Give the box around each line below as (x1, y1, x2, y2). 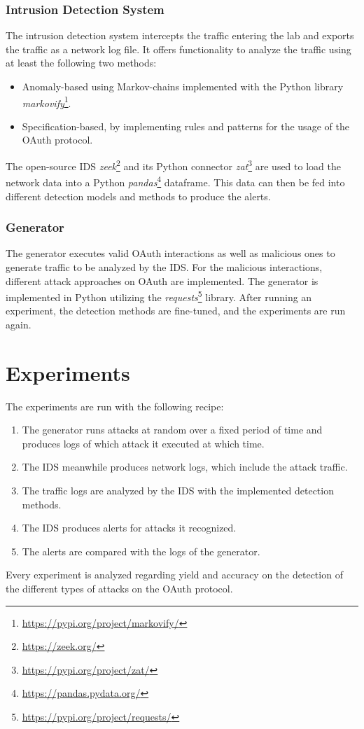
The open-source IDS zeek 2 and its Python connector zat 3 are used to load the (6, 157, 341, 173)
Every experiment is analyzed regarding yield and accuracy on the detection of (6, 567, 343, 582)
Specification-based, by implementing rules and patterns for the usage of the (22, 118, 349, 133)
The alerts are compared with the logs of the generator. (22, 543, 260, 558)
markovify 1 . (22, 93, 71, 110)
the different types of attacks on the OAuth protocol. (6, 581, 233, 596)
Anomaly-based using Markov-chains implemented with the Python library (22, 79, 344, 93)
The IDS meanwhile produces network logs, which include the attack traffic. (22, 459, 348, 474)
